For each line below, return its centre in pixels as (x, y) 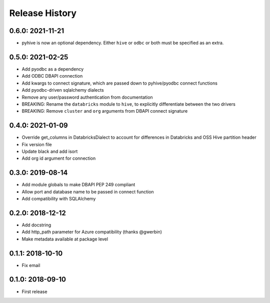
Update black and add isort (50, 151)
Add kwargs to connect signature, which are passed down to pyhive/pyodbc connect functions (119, 83)
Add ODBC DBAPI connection (52, 76)
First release (34, 291)
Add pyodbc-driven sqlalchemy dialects (63, 90)
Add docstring (36, 225)
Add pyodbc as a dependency (53, 69)
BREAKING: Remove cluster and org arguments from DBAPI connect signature (105, 111)
